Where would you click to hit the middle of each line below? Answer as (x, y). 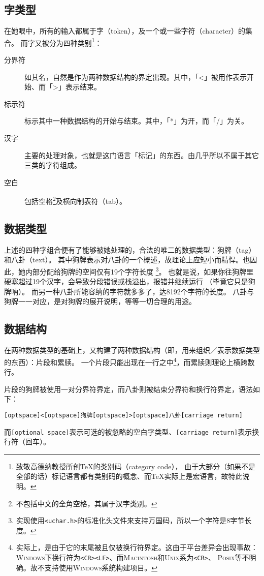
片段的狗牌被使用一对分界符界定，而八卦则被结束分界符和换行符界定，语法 (128, 389)
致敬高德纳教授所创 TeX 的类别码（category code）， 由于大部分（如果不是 (136, 466)
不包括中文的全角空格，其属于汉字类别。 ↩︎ (87, 503)
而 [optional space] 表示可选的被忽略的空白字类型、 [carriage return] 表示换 (132, 431)
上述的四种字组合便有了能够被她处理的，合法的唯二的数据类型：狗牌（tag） (130, 249)
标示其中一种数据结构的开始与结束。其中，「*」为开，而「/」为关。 (136, 121)
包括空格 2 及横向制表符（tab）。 (76, 200)
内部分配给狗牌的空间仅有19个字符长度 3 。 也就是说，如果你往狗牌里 (139, 271)
